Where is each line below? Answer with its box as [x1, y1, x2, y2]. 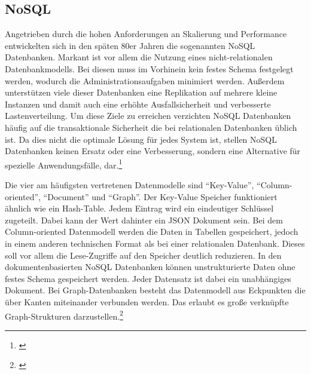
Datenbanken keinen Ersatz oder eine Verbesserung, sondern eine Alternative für [5, 145, 301, 157]
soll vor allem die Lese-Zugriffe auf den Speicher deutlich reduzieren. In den [5, 249, 282, 261]
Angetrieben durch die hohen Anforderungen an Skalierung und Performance [5, 27, 287, 40]
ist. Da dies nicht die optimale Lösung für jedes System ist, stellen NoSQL [5, 133, 277, 145]
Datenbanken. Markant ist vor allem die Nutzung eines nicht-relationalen [5, 51, 273, 63]
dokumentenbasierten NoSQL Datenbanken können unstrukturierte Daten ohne [5, 260, 295, 273]
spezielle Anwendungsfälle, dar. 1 [5, 157, 123, 171]
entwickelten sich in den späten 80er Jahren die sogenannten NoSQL [5, 39, 255, 51]
